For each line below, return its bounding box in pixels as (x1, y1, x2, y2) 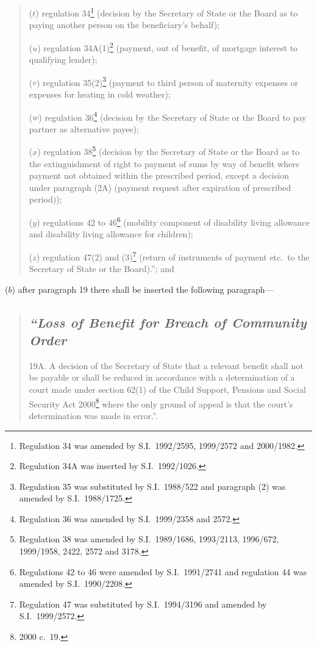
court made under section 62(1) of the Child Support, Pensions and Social (29, 383, 306, 396)
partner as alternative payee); (29, 122, 140, 135)
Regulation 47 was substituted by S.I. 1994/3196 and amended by (19, 597, 267, 610)
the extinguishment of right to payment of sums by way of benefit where (29, 157, 300, 170)
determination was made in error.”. (29, 409, 158, 422)
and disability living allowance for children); (29, 228, 193, 240)
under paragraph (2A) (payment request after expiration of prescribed (29, 181, 291, 193)
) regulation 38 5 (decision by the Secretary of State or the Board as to (37, 143, 300, 158)
